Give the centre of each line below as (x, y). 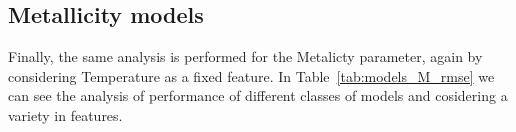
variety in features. (65, 114)
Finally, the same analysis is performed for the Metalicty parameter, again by (245, 56)
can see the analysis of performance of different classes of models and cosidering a (258, 95)
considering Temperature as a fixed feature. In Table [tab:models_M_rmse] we (251, 75)
